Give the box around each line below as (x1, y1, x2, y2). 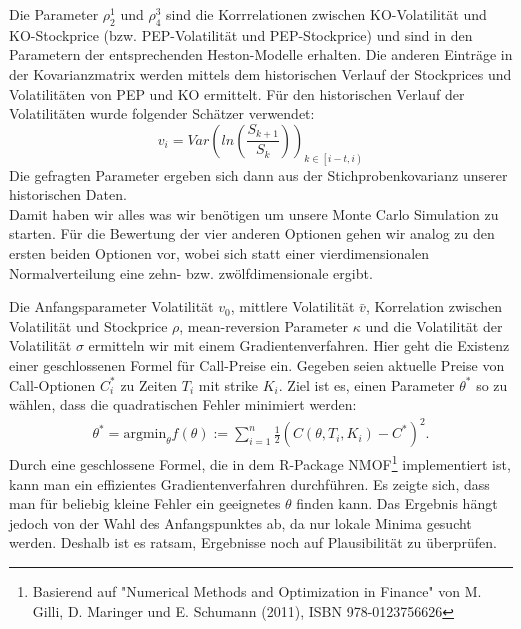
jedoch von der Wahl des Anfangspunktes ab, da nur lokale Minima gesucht (9, 512, 472, 533)
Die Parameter (9, 4, 99, 24)
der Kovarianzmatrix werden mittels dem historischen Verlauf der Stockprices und (9, 63, 512, 84)
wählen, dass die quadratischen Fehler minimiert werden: (9, 394, 357, 415)
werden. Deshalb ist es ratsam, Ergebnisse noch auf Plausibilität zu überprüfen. (9, 532, 497, 553)
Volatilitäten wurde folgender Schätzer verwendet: (9, 103, 315, 124)
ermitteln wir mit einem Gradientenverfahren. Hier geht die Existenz (88, 335, 510, 356)
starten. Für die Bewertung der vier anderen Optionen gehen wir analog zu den (9, 223, 495, 244)
